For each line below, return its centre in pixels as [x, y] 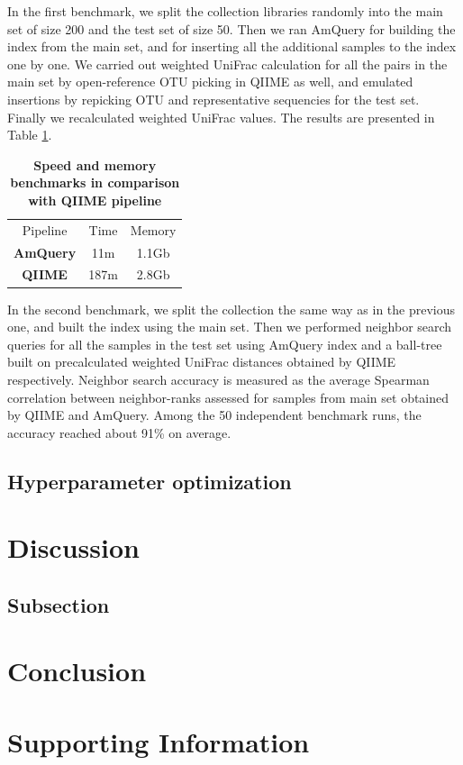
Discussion [73, 547]
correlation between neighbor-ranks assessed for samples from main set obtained [228, 397]
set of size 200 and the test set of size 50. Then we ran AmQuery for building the [231, 28]
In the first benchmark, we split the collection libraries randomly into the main [225, 11]
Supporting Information [159, 741]
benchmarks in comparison [95, 182]
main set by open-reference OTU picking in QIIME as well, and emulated [210, 82]
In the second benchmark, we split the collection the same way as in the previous [231, 309]
